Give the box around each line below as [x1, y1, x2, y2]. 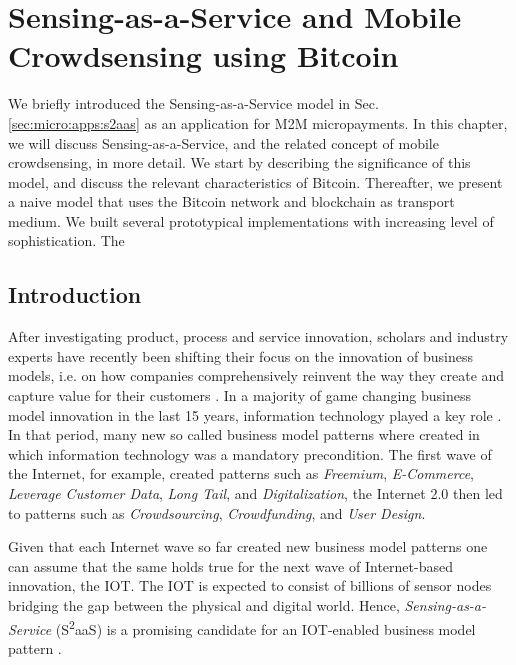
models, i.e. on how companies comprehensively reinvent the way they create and [8, 365, 505, 386]
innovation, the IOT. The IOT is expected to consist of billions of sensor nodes [8, 575, 492, 596]
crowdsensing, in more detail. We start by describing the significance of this [8, 152, 471, 173]
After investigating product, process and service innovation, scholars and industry [8, 326, 509, 347]
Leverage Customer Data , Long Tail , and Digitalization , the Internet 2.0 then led [8, 483, 503, 504]
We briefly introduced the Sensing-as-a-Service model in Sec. [8, 93, 379, 114]
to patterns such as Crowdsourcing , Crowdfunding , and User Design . [8, 502, 426, 523]
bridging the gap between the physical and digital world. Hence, [8, 594, 400, 615]
